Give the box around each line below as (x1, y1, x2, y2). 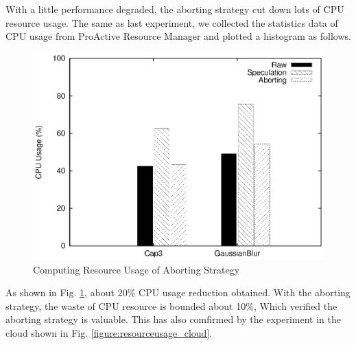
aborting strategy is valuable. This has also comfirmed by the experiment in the (5, 312, 341, 326)
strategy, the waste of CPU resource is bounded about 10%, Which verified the (5, 298, 337, 313)
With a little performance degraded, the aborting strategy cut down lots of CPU (5, 2, 344, 16)
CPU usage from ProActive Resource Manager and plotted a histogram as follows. (5, 29, 351, 43)
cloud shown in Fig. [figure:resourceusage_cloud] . (5, 325, 213, 340)
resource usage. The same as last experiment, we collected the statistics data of (5, 15, 338, 30)
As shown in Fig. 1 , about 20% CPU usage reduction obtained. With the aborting (5, 285, 351, 300)
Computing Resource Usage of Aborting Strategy (33, 262, 240, 276)
